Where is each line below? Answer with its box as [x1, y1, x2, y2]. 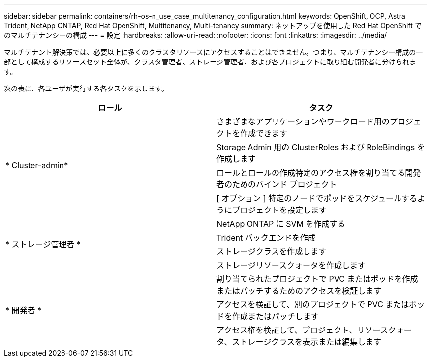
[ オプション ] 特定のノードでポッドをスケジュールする [216, 193, 418, 203]
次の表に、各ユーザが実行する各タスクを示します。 [4, 84, 168, 92]
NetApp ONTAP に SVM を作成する [216, 219, 345, 229]
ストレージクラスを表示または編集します [232, 337, 381, 347]
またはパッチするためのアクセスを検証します [216, 286, 382, 296]
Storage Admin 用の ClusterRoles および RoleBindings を [216, 142, 425, 152]
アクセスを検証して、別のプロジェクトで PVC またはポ [216, 300, 417, 309]
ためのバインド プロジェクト [232, 180, 337, 189]
